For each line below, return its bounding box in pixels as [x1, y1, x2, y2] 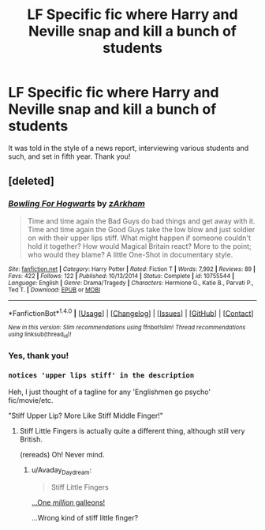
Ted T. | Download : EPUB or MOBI [8, 286, 101, 294]
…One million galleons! [31, 498, 106, 507]
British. [19, 434, 43, 444]
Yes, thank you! [8, 350, 69, 361]
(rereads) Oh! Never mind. [19, 449, 105, 459]
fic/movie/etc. [8, 395, 54, 404]
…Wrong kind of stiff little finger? [31, 513, 139, 522]
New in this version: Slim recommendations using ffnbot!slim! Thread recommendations [8, 324, 246, 332]
